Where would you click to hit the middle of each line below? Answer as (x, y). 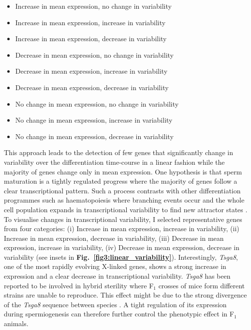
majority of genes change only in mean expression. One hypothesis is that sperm (123, 171)
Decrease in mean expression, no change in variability (94, 55)
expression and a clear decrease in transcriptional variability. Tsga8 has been (117, 276)
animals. (16, 323)
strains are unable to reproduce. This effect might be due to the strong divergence (125, 295)
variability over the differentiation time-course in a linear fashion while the (114, 162)
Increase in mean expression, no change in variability (93, 6)
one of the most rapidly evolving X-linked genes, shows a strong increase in (115, 266)
